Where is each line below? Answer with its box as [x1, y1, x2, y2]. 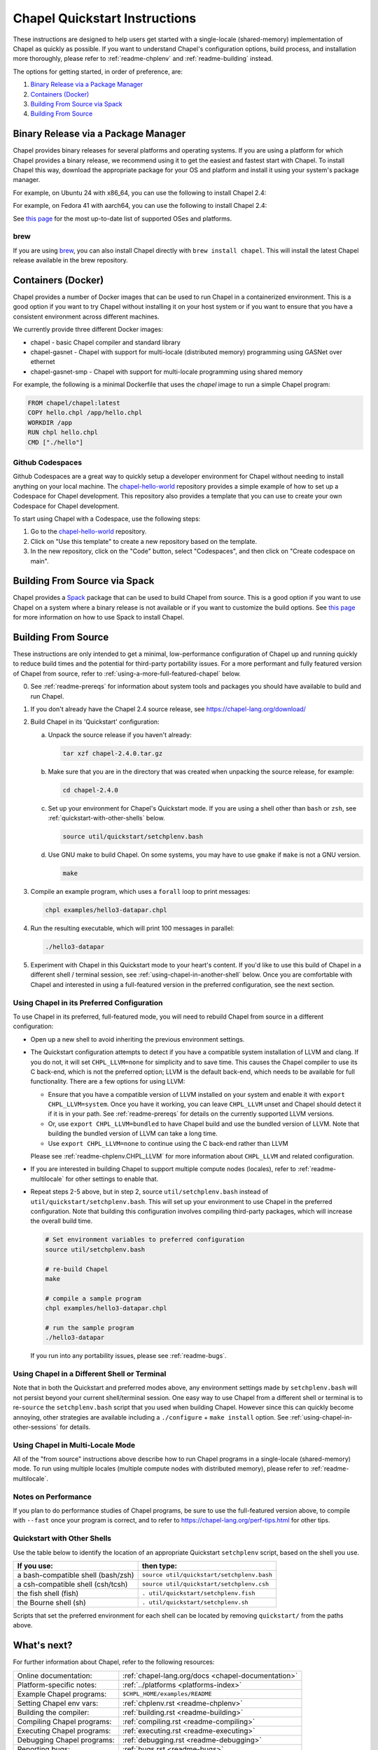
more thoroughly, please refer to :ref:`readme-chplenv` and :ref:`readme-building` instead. [13, 55, 273, 63]
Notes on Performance [13, 1492, 92, 1501]
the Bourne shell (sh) [17, 1597, 87, 1607]
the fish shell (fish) [17, 1588, 79, 1598]
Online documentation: [17, 1670, 92, 1680]
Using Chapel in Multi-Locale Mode [13, 1440, 136, 1450]
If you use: [17, 1561, 54, 1571]
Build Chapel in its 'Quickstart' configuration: [30, 717, 160, 726]
